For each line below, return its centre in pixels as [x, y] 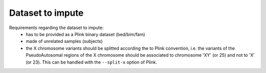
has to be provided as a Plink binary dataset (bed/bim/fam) [85, 34]
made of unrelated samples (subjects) [64, 41]
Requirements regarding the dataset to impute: [56, 28]
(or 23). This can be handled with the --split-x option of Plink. [91, 62]
